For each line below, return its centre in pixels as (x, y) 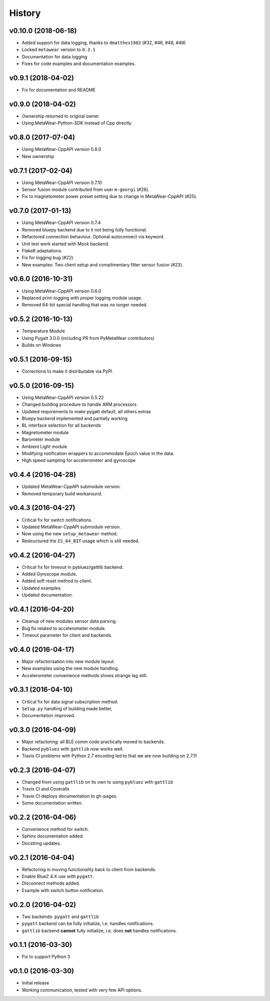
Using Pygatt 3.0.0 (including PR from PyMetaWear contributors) (88, 338)
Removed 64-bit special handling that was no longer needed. (84, 305)
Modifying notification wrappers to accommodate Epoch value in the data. (98, 453)
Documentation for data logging (54, 56)
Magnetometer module (45, 432)
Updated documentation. (47, 595)
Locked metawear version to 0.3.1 (59, 49)
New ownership (38, 156)
